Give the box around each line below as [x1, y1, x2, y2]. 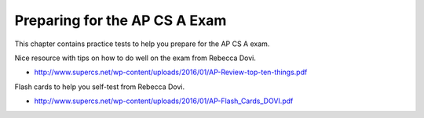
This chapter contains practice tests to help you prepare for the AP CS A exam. [14, 39, 270, 48]
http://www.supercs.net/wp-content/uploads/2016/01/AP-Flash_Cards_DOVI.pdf [34, 96, 294, 105]
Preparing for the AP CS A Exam [14, 12, 227, 29]
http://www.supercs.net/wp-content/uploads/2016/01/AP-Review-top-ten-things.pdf [34, 67, 308, 77]
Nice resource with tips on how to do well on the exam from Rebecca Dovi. [14, 53, 257, 63]
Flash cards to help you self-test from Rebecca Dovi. [14, 82, 185, 91]
